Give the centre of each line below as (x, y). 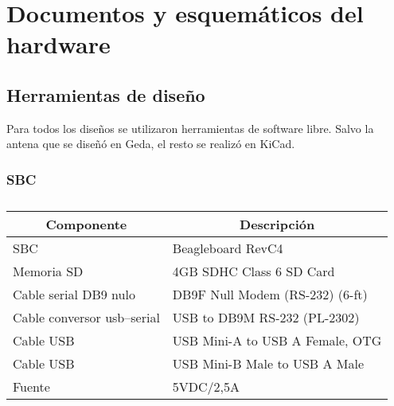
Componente (86, 224)
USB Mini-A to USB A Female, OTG (277, 341)
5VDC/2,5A (206, 387)
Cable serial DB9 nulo (74, 295)
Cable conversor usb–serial (86, 318)
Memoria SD (48, 271)
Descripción (277, 224)
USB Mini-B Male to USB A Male (268, 364)
